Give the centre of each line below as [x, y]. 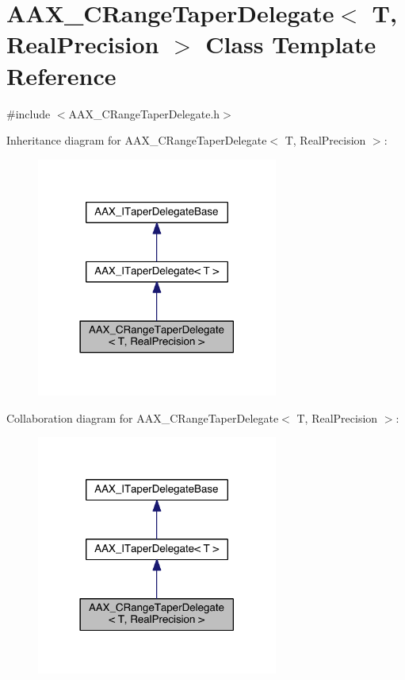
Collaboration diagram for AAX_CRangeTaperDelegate [143, 417]
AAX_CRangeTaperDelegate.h [144, 113]
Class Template [291, 44]
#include [29, 113]
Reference [61, 75]
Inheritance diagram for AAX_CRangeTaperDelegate [137, 140]
